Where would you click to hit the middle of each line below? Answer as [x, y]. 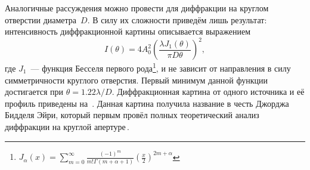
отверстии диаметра [41, 19]
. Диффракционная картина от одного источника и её [208, 92]
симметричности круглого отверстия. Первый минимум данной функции [136, 80]
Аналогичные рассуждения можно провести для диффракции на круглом [137, 8]
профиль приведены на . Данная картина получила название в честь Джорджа [147, 103]
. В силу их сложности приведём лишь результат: [177, 19]
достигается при [34, 92]
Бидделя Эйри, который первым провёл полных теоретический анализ [132, 115]
